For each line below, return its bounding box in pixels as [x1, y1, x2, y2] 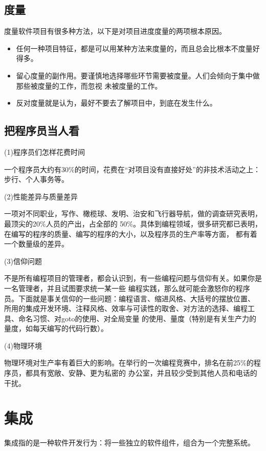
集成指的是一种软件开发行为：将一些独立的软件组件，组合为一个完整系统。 [4, 437, 255, 448]
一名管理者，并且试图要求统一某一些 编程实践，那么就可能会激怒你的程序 [4, 282, 250, 293]
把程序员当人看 [4, 122, 79, 138]
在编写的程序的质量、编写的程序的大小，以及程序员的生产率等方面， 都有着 [4, 228, 257, 239]
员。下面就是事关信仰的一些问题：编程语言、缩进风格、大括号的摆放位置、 [4, 293, 255, 303]
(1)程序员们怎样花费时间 [4, 146, 85, 157]
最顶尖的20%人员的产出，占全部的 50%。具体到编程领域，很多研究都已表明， [4, 218, 262, 229]
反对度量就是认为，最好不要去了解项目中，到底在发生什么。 [16, 97, 217, 108]
